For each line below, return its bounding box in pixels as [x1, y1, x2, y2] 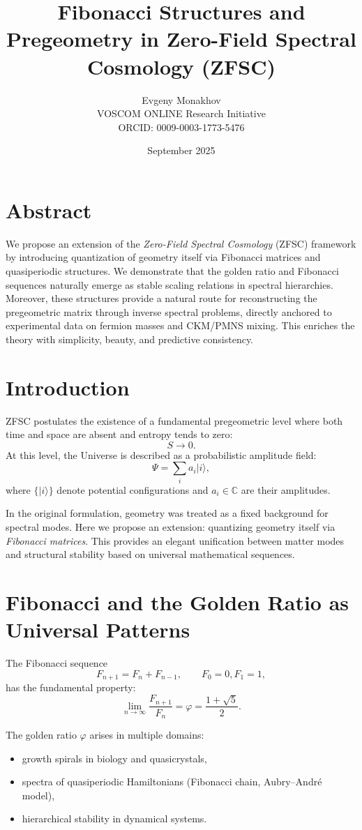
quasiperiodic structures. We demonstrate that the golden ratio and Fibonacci [6, 264, 339, 278]
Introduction [6, 372, 130, 401]
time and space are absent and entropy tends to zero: [6, 427, 233, 442]
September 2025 [147, 143, 216, 158]
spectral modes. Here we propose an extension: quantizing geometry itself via [6, 519, 335, 534]
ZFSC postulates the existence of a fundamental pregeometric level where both [6, 413, 343, 428]
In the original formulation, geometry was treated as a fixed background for [6, 506, 329, 520]
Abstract [6, 195, 92, 224]
